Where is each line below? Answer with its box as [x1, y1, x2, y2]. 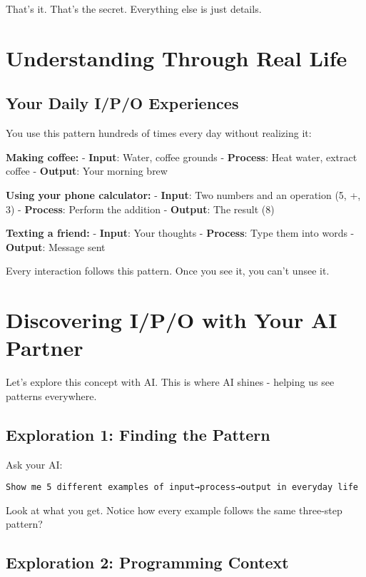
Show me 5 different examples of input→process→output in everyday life [6, 482, 358, 493]
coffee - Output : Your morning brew [6, 163, 168, 178]
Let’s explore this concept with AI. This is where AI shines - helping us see [6, 374, 335, 389]
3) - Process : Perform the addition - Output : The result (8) [6, 201, 275, 216]
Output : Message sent [6, 239, 106, 254]
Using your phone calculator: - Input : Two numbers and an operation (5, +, [6, 187, 361, 202]
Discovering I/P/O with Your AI [6, 305, 337, 335]
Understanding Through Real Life [6, 43, 347, 72]
